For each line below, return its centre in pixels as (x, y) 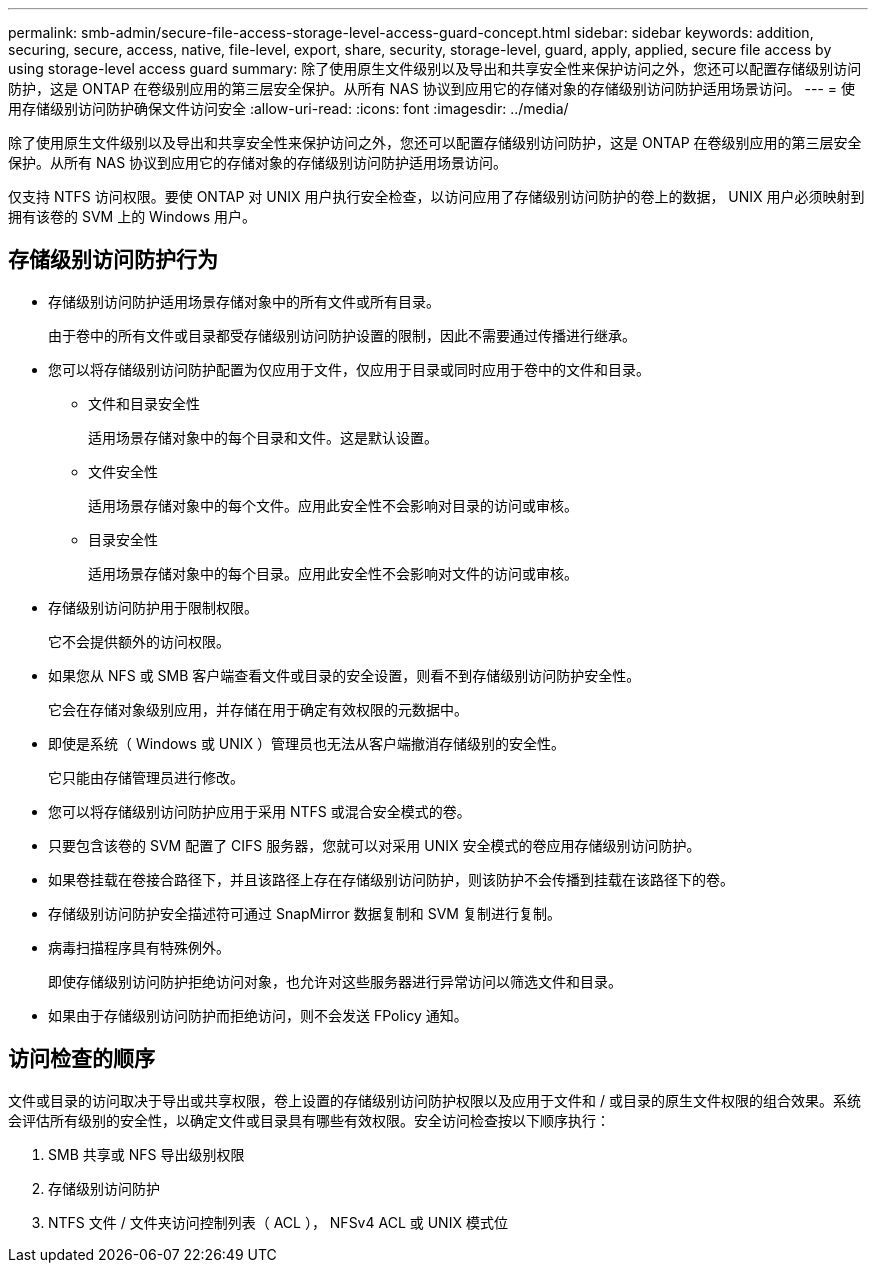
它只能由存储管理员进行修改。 (146, 777)
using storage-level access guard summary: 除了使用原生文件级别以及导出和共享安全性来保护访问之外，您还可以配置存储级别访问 (435, 68)
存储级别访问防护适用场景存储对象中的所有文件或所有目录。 (244, 301)
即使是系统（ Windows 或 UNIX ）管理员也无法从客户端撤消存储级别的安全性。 (307, 743)
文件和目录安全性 (144, 403)
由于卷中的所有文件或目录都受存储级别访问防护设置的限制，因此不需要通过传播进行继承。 (342, 335)
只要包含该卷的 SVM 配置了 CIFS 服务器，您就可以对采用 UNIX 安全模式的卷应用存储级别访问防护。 (374, 845)
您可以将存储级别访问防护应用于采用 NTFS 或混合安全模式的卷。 (259, 811)
